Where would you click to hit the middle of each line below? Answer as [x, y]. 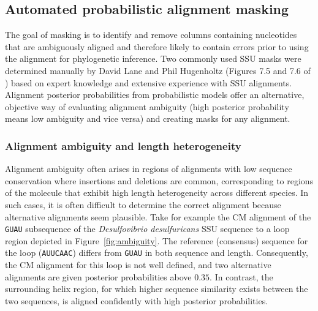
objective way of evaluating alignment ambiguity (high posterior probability [147, 106]
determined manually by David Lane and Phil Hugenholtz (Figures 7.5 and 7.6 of [158, 70]
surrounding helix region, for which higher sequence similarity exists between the [157, 289]
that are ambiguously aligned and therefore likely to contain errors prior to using [157, 46]
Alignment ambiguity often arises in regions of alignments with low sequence [149, 169]
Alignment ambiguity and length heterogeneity [123, 145]
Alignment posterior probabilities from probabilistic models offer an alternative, [155, 95]
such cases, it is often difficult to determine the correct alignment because [143, 204]
